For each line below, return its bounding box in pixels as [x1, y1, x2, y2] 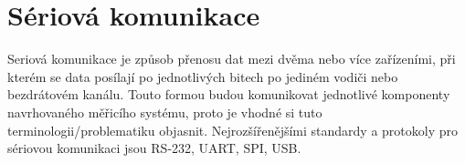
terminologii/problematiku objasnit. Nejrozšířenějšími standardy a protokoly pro [7, 120, 458, 139]
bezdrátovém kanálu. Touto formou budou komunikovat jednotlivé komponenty [7, 85, 450, 104]
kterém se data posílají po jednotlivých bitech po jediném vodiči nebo [7, 66, 398, 86]
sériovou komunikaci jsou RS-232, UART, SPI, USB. [7, 138, 301, 158]
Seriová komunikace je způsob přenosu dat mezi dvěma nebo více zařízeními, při [7, 49, 456, 68]
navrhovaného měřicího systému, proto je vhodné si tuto [7, 102, 322, 121]
